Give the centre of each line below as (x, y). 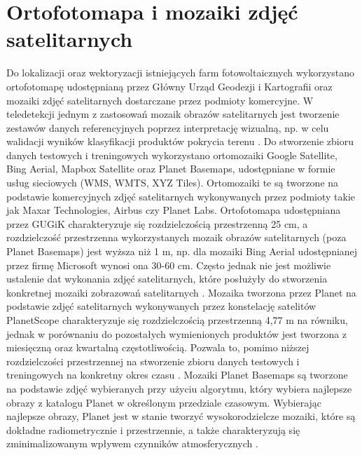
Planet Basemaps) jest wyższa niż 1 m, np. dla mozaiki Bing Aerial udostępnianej (182, 251)
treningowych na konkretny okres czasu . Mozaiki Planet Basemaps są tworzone (177, 375)
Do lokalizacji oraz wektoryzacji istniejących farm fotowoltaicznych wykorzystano (181, 73)
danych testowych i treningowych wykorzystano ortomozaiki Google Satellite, (172, 155)
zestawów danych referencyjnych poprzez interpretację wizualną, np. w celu (168, 127)
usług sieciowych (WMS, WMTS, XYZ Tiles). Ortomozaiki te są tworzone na (173, 183)
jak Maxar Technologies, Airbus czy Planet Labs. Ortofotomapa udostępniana (174, 210)
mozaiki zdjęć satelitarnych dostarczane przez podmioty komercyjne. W (160, 100)
